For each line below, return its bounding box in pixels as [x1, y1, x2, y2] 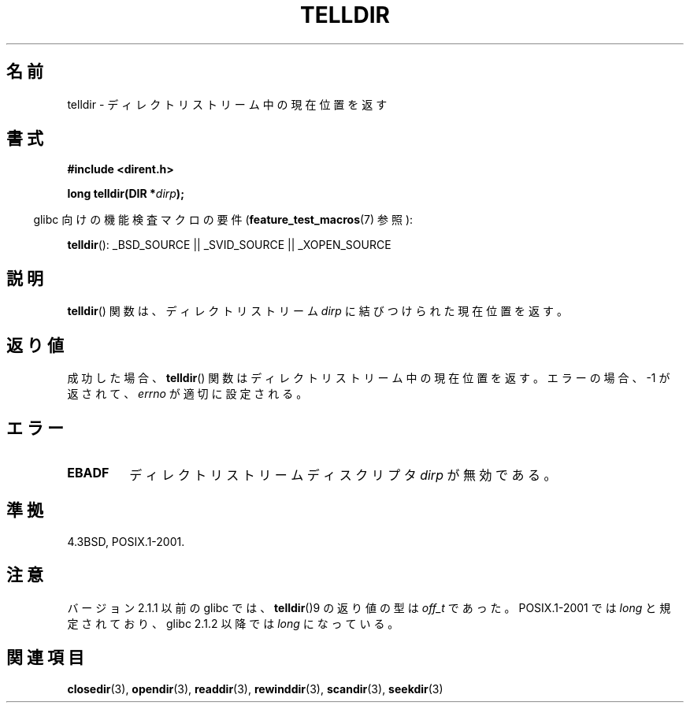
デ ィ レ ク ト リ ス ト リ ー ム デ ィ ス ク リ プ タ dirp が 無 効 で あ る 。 [129, 466, 557, 483]
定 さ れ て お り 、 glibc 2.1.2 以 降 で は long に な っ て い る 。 [67, 616, 399, 630]
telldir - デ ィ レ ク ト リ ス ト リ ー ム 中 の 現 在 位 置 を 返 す [67, 97, 388, 111]
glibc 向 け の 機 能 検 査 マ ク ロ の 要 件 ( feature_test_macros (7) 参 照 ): [33, 213, 414, 227]
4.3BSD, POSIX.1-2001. [67, 534, 185, 548]
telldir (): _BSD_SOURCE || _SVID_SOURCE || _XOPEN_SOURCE [67, 238, 391, 252]
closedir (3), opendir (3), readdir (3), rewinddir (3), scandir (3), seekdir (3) [67, 681, 443, 696]
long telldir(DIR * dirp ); [67, 187, 184, 201]
